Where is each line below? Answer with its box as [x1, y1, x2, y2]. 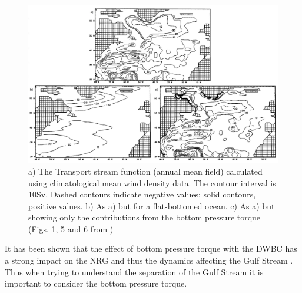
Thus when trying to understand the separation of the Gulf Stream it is [5, 265, 264, 278]
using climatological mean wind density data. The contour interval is [28, 176, 276, 189]
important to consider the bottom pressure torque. [5, 277, 187, 289]
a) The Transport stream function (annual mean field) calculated [28, 164, 263, 177]
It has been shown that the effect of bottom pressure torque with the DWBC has [5, 242, 297, 255]
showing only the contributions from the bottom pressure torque [28, 211, 261, 223]
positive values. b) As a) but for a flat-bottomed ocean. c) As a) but [28, 199, 275, 212]
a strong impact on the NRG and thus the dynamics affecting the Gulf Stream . [5, 254, 293, 266]
